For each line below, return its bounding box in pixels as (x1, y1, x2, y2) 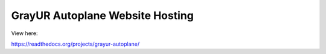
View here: (11, 30, 39, 37)
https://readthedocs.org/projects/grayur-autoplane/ (11, 40, 140, 47)
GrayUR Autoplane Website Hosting (11, 9, 194, 22)
